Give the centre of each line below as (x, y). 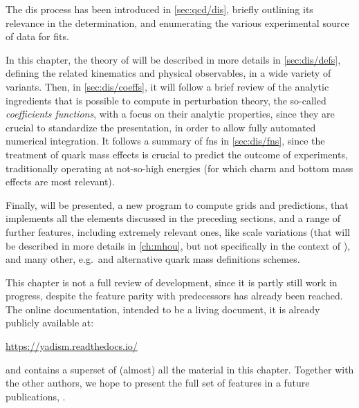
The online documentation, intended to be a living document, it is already (163, 309)
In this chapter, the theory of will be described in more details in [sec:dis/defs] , (173, 59)
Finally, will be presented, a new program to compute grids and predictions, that (177, 204)
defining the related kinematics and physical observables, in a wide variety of (168, 73)
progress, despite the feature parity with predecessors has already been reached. (174, 296)
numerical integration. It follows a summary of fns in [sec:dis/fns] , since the (165, 141)
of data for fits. (37, 36)
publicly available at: (50, 323)
